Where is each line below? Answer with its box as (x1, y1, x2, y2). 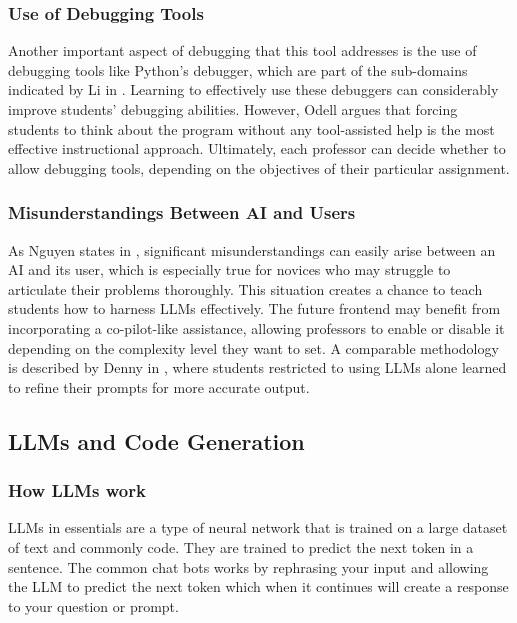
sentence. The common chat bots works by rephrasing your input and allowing (8, 556, 489, 577)
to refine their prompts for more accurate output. (8, 376, 310, 397)
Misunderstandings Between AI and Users (8, 200, 356, 225)
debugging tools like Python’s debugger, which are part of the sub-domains (8, 59, 468, 80)
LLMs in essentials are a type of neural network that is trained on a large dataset (8, 517, 508, 538)
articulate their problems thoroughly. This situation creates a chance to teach (8, 278, 483, 299)
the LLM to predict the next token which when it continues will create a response (8, 576, 509, 597)
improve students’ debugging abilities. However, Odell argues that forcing (8, 99, 458, 119)
